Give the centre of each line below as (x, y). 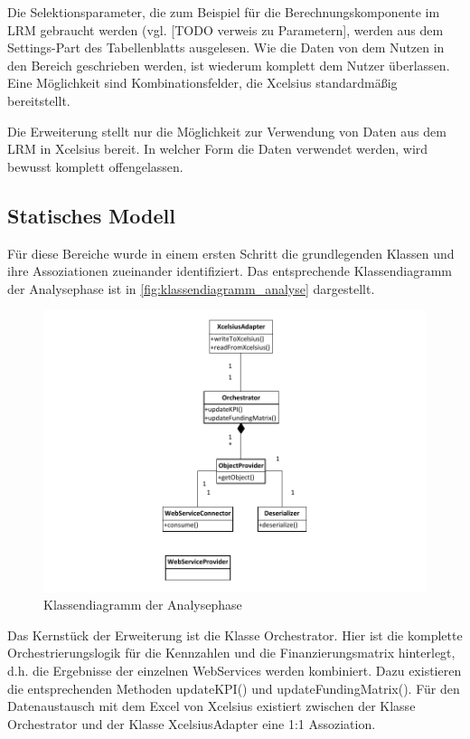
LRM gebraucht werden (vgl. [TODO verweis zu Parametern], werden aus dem (226, 29)
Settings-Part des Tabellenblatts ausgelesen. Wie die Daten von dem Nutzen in (226, 47)
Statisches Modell (91, 215)
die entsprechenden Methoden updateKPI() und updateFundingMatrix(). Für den (234, 688)
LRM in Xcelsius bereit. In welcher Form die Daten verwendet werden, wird (218, 149)
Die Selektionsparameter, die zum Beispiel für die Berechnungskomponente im (224, 12)
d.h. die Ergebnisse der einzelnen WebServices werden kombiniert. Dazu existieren (235, 671)
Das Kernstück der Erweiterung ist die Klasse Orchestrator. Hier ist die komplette (235, 635)
